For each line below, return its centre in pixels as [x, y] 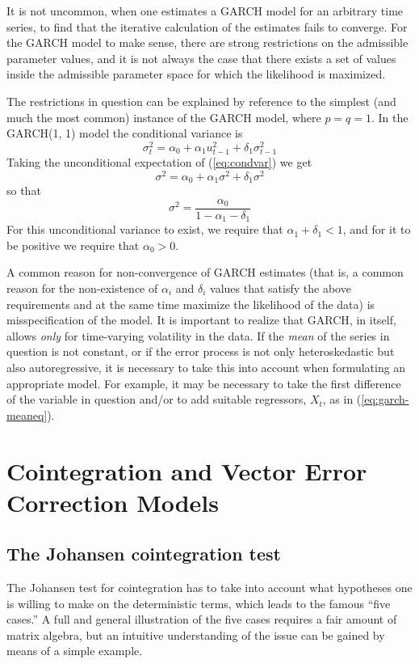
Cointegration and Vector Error [187, 470]
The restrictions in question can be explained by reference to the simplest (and [201, 101]
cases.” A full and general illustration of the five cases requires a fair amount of [202, 619]
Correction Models [113, 502]
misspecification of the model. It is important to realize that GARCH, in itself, [201, 320]
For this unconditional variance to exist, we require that [145, 229]
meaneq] [27, 414]
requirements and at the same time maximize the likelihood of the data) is [191, 304]
